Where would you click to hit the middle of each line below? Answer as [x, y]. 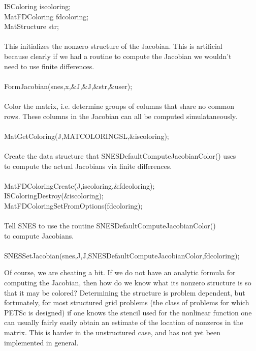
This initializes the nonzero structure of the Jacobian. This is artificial [113, 46]
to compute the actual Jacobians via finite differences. [88, 166]
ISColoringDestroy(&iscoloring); [54, 196]
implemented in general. [41, 342]
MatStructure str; [31, 26]
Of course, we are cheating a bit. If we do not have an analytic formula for [120, 272]
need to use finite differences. [49, 66]
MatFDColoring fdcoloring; [46, 16]
